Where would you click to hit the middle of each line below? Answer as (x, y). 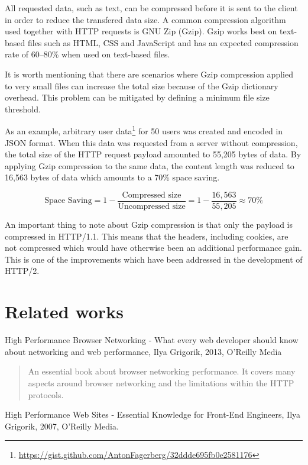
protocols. (46, 394)
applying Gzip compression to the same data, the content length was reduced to (150, 165)
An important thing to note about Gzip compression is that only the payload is (149, 225)
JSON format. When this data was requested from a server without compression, (151, 142)
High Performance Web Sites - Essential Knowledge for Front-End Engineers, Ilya (153, 414)
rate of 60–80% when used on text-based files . (87, 54)
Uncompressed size (152, 207)
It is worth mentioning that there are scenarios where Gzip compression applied (149, 74)
